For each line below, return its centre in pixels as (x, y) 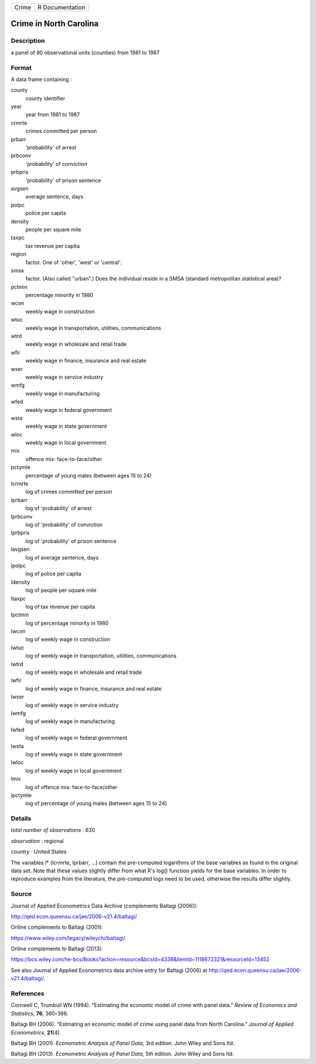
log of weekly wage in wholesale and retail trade (84, 672)
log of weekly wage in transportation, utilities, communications (101, 656)
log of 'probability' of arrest (59, 508)
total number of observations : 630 (53, 830)
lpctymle (21, 795)
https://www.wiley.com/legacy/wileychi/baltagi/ (68, 938)
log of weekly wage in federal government (76, 738)
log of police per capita (54, 574)
